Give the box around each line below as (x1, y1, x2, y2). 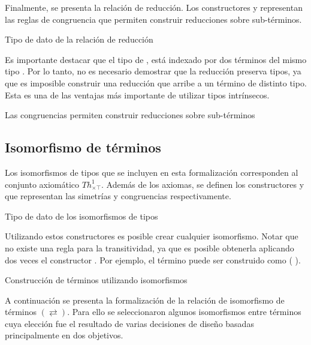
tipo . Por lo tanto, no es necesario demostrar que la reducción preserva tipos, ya (5, 65, 301, 77)
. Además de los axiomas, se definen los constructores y (101, 178, 304, 190)
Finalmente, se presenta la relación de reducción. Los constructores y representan (5, 1, 303, 13)
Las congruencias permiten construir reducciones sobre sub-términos (5, 109, 255, 121)
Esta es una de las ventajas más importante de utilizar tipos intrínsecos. (5, 88, 270, 101)
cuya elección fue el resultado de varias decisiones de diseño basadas (5, 317, 254, 329)
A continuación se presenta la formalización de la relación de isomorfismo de (5, 293, 285, 306)
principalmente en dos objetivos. (5, 329, 123, 341)
